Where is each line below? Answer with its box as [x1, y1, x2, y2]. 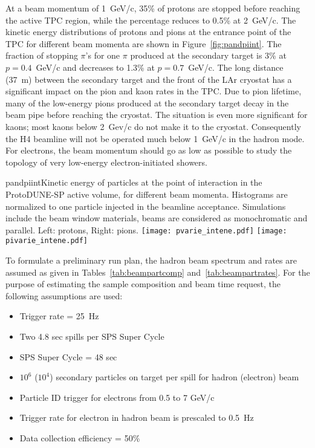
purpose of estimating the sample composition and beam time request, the [5, 278, 281, 290]
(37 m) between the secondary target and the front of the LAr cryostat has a [5, 73, 292, 85]
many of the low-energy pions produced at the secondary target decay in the [5, 96, 289, 109]
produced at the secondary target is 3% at [130, 49, 287, 62]
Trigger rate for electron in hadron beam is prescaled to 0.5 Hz [19, 411, 254, 424]
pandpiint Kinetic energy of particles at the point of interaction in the [5, 176, 262, 189]
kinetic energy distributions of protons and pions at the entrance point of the [5, 25, 291, 38]
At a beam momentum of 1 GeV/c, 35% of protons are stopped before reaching [5, 2, 300, 14]
